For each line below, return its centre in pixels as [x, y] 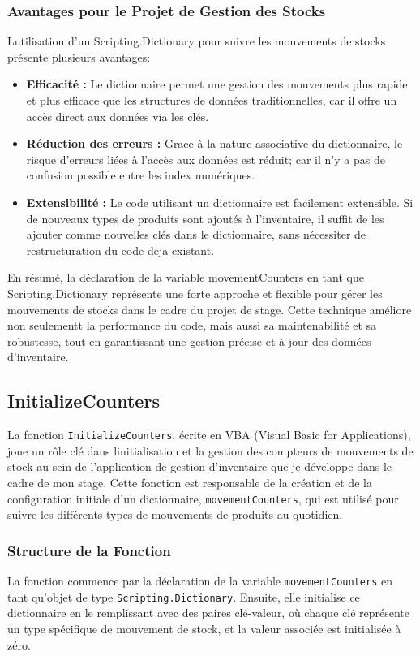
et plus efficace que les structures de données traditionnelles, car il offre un [212, 100]
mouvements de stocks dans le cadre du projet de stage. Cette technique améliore [210, 309]
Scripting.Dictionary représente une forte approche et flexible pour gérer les [195, 293]
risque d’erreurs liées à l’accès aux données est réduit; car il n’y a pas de [206, 159]
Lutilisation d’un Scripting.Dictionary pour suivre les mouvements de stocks [197, 41]
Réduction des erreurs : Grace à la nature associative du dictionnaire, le [214, 143]
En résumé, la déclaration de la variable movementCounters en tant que [186, 277]
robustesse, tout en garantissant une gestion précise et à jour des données [189, 341]
